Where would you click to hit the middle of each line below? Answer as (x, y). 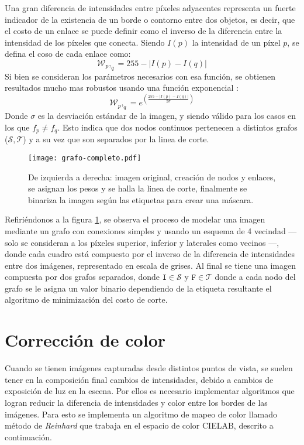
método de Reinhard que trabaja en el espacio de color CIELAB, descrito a (139, 425)
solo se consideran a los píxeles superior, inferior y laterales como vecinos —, (142, 242)
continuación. (28, 437)
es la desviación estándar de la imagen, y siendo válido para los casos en (167, 116)
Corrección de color (85, 340)
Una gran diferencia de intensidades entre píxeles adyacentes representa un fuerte (150, 8)
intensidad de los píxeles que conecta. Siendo (85, 42)
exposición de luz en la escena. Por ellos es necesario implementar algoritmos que (150, 391)
